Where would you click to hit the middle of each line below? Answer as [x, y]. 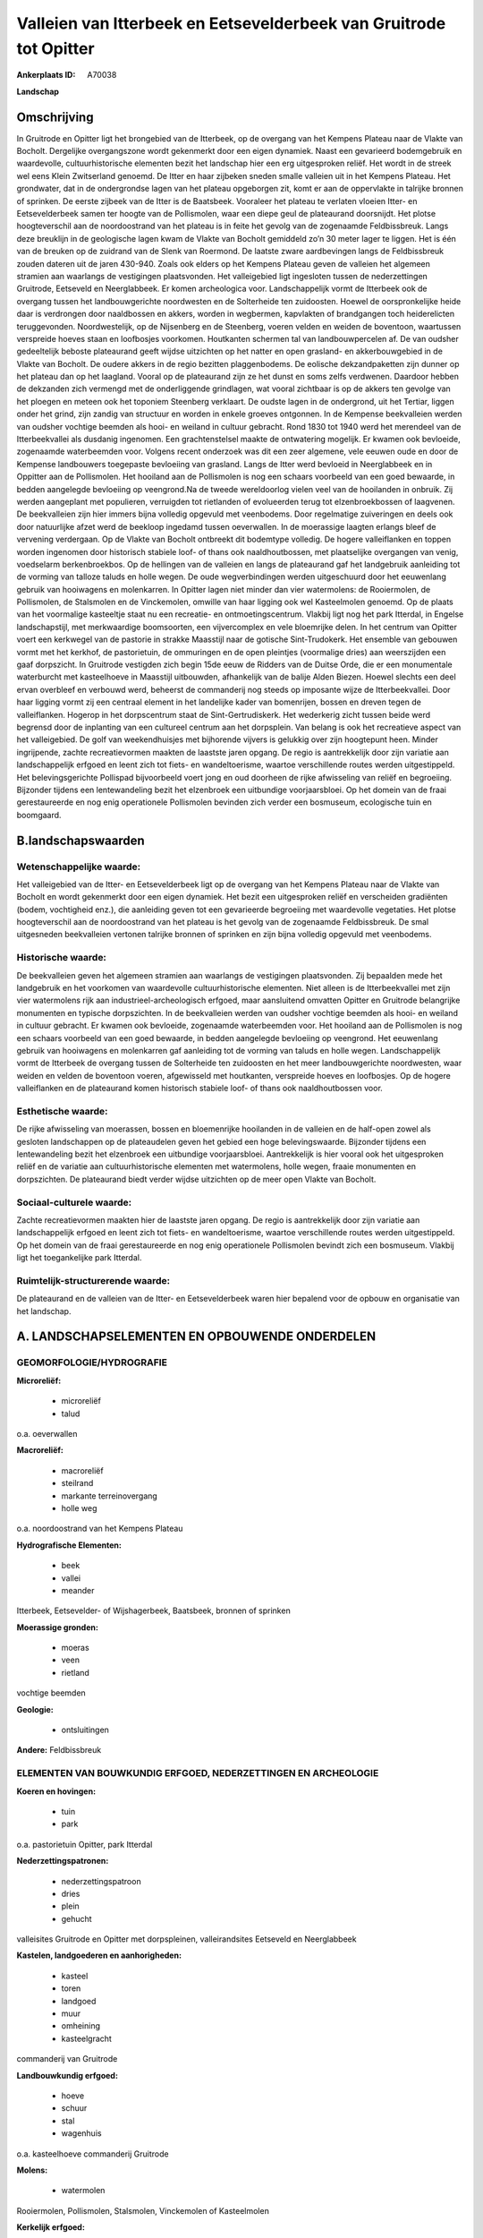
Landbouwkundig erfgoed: [67, 2075]
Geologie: [35, 1709]
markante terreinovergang [110, 1496]
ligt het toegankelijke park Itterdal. [79, 1258]
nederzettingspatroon [102, 1881]
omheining [81, 2026]
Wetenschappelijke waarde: [79, 867]
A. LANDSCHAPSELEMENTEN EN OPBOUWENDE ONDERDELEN [196, 1337]
